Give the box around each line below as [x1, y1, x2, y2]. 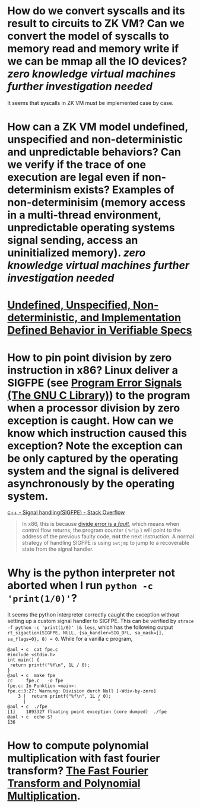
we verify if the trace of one [7, 158, 147, 171]
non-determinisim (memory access [7, 196, 186, 209]
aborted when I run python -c [7, 579, 154, 592]
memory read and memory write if [7, 42, 179, 56]
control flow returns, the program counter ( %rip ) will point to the [21, 526, 181, 534]
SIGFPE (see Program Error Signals [7, 376, 182, 389]
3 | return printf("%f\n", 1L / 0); [18, 694, 112, 700]
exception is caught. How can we [7, 414, 174, 427]
